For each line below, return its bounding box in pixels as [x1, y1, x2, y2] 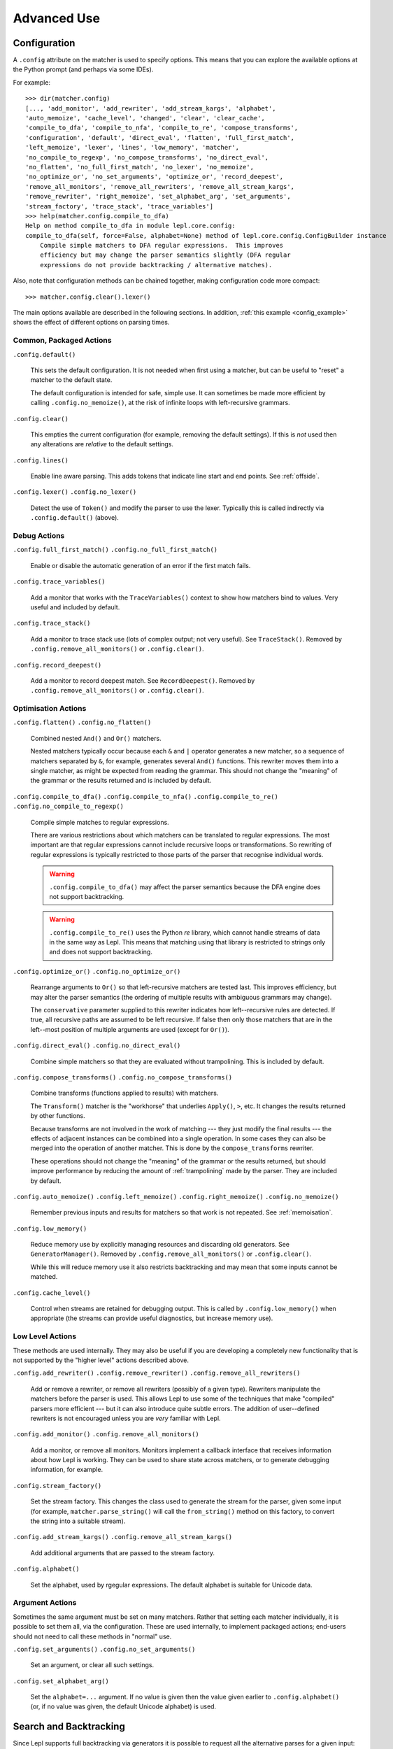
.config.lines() [13, 456, 69, 465]
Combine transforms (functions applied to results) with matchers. [30, 1089, 219, 1098]
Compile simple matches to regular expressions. [30, 818, 169, 826]
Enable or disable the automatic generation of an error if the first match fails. [30, 561, 251, 569]
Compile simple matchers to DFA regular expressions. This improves [39, 241, 284, 250]
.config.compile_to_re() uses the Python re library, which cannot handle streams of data [49, 928, 321, 937]
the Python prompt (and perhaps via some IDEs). [13, 65, 154, 73]
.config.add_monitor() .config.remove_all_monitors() [13, 1431, 199, 1438]
